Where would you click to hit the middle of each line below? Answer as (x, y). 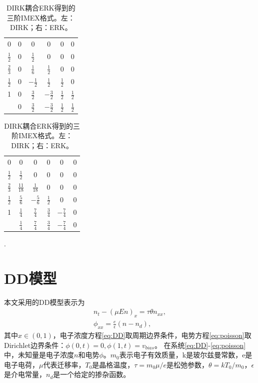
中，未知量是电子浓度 (39, 355)
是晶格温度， (113, 364)
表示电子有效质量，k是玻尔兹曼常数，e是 (186, 355)
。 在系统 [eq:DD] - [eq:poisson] (200, 345)
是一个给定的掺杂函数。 (92, 374)
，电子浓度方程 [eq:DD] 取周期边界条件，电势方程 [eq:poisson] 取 (152, 335)
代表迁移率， (64, 364)
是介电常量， (25, 374)
